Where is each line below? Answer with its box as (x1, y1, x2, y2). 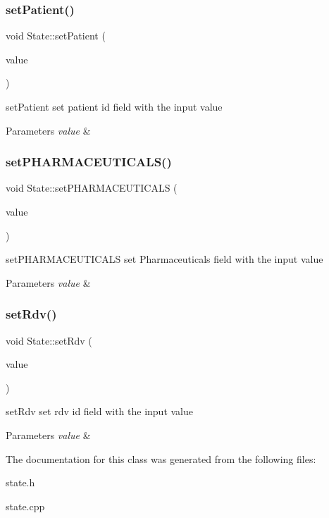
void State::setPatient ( (6, 28, 106, 43)
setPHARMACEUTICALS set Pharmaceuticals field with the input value (6, 252, 323, 266)
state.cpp (6, 498, 45, 513)
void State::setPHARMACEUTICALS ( (6, 180, 178, 195)
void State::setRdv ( (6, 333, 92, 347)
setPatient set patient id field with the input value (6, 99, 223, 113)
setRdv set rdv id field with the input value (6, 404, 194, 419)
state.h (6, 475, 35, 490)
